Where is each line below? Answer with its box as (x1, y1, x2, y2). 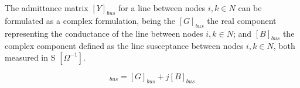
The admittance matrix (5, 2, 88, 13)
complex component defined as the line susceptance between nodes (5, 40, 244, 52)
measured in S (5, 51, 56, 63)
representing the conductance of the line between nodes (5, 27, 203, 39)
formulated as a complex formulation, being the (5, 14, 176, 26)
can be (238, 2, 262, 13)
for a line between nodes (118, 2, 206, 13)
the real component (207, 14, 277, 26)
